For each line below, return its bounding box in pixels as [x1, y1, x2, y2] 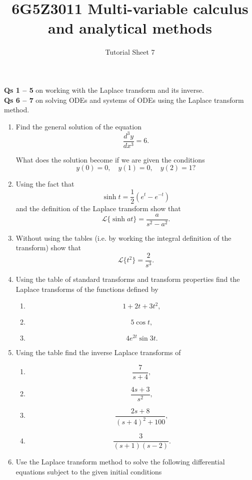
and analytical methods [48, 18, 212, 38]
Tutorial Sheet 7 [105, 47, 155, 57]
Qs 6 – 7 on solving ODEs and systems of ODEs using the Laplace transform [4, 94, 244, 105]
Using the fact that [15, 179, 74, 189]
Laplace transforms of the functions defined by [15, 283, 158, 294]
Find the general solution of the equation [15, 121, 141, 131]
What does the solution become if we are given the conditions [15, 154, 205, 165]
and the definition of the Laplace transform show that [15, 203, 181, 214]
